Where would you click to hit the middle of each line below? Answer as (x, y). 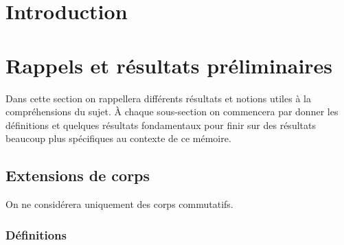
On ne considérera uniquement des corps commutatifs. (119, 204)
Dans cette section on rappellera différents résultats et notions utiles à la (158, 98)
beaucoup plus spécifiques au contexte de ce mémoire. (118, 138)
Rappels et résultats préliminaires (169, 65)
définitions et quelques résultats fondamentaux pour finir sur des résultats (161, 125)
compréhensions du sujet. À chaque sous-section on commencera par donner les (172, 112)
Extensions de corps (78, 175)
